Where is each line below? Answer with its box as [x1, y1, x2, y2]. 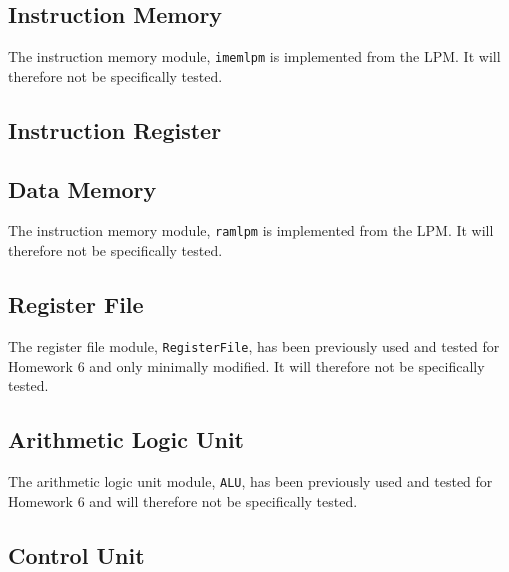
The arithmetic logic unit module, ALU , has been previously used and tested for [8, 470, 493, 491]
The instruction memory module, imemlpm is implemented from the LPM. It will [8, 46, 501, 67]
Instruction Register [8, 114, 222, 145]
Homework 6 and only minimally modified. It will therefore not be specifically [8, 355, 485, 376]
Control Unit [8, 539, 145, 570]
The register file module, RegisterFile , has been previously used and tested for [8, 335, 500, 356]
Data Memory [8, 173, 157, 204]
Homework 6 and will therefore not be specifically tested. [8, 490, 358, 511]
